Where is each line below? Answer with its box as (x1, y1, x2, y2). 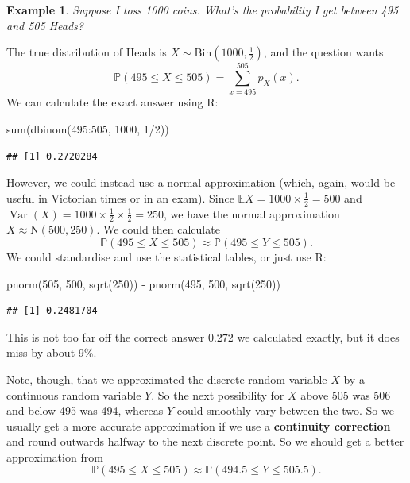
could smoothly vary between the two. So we (176, 402, 394, 419)
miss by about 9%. (6, 344, 97, 361)
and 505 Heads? (6, 17, 83, 33)
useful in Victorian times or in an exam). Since (6, 189, 234, 206)
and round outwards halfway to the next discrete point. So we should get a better (6, 433, 404, 450)
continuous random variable (6, 386, 141, 403)
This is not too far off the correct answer (6, 328, 205, 345)
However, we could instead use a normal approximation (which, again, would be (6, 174, 396, 191)
